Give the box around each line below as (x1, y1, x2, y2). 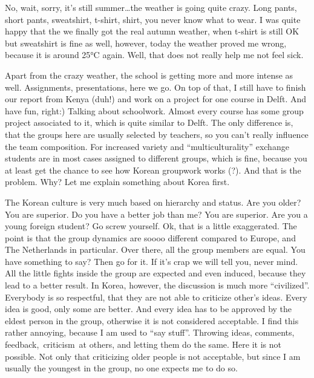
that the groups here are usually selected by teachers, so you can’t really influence (5, 128, 309, 140)
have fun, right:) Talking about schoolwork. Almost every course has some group (5, 104, 304, 117)
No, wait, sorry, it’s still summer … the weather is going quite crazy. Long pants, (5, 1, 297, 13)
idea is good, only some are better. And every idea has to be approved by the (5, 302, 292, 315)
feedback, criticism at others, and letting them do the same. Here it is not (5, 338, 281, 351)
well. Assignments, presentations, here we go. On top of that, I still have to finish (5, 80, 306, 93)
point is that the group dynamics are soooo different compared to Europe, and (5, 231, 296, 244)
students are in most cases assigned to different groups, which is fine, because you (5, 152, 307, 165)
